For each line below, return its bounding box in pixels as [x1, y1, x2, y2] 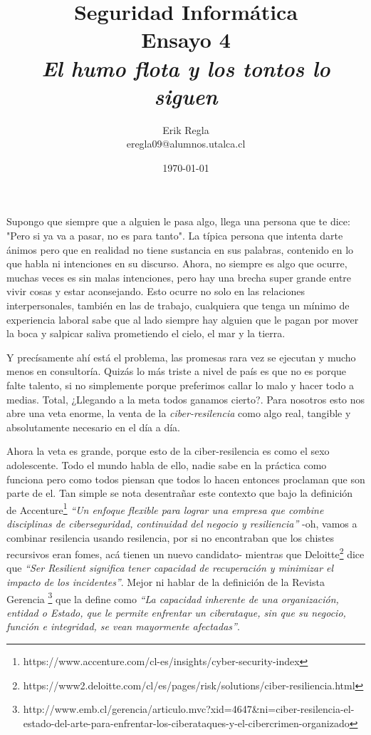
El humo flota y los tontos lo [41, 53, 330, 83]
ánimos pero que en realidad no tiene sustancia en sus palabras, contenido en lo [6, 242, 354, 257]
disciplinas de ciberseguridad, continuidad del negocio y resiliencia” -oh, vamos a [6, 516, 357, 530]
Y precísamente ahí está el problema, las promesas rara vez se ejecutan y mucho [6, 349, 356, 364]
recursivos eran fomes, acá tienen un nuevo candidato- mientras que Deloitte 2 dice [6, 545, 365, 561]
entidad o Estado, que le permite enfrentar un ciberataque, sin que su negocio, [6, 605, 346, 620]
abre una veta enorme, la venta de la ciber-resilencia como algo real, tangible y [6, 406, 351, 421]
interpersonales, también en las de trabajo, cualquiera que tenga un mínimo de [6, 298, 350, 313]
